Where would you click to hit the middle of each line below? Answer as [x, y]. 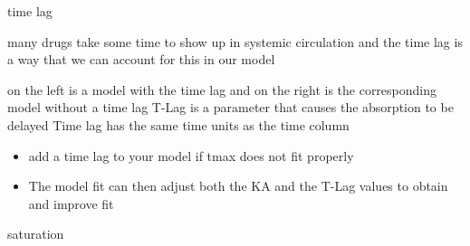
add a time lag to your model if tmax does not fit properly [191, 155]
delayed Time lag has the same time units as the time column [178, 124]
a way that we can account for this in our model [141, 59]
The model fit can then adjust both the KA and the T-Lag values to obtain [238, 186]
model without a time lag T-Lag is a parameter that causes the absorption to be [230, 107]
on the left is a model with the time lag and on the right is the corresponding [222, 89]
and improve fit [71, 203]
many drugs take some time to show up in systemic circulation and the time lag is [235, 41]
